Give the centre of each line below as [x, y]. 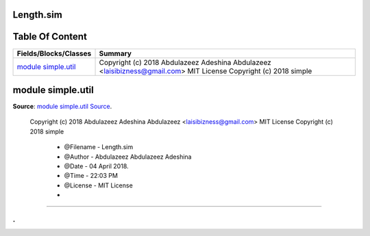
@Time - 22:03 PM [91, 176]
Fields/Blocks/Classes [54, 53]
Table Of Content [50, 37]
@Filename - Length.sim [99, 147]
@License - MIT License [98, 185]
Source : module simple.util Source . [62, 107]
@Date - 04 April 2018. [97, 166]
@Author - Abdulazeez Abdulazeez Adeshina [128, 157]
